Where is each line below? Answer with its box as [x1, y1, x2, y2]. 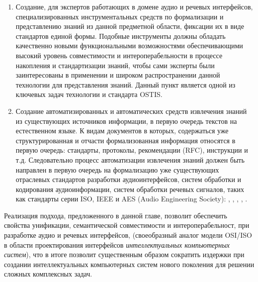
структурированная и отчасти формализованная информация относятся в [15, 135, 236, 145]
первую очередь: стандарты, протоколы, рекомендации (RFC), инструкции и [15, 145, 248, 155]
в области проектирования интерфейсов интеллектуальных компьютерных [4, 239, 230, 250]
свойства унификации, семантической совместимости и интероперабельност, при [4, 220, 250, 230]
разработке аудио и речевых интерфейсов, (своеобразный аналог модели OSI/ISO [4, 230, 252, 240]
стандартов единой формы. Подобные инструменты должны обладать [15, 30, 226, 41]
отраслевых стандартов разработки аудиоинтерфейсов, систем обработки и [15, 174, 242, 185]
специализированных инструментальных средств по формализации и [15, 11, 224, 21]
